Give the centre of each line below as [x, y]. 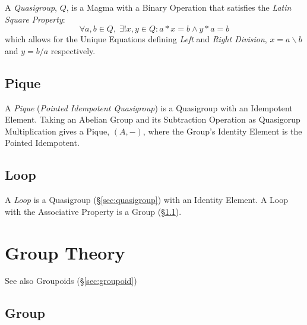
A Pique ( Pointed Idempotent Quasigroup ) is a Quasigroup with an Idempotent [149, 107]
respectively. [73, 50]
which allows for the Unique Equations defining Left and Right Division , [136, 39]
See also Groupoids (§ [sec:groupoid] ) [71, 281]
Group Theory [65, 252]
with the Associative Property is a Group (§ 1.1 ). [93, 211]
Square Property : [35, 19]
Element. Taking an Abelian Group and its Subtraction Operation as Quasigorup [153, 119]
